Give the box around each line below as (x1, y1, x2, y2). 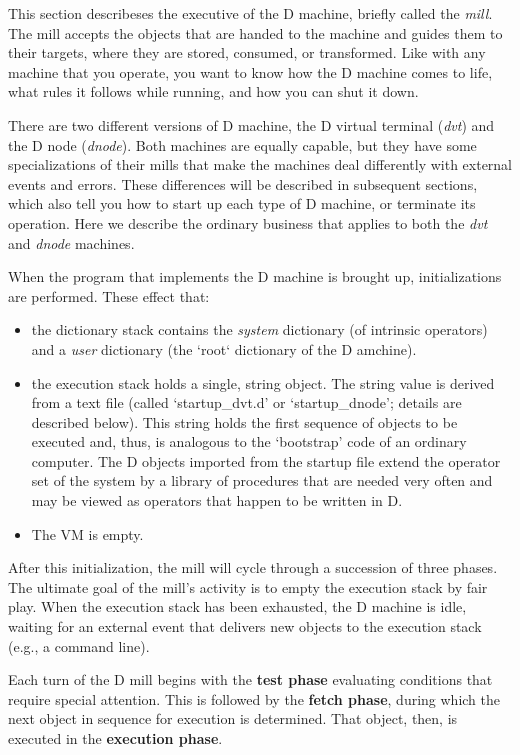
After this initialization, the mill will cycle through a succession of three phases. (8, 557, 498, 578)
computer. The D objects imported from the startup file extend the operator (31, 450, 501, 471)
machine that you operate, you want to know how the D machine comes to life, (8, 61, 493, 82)
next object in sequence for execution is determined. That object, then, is (8, 708, 458, 729)
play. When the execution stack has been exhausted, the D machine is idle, (8, 596, 467, 617)
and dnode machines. (8, 232, 135, 253)
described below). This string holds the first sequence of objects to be (31, 411, 458, 432)
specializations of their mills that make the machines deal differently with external (8, 154, 513, 175)
